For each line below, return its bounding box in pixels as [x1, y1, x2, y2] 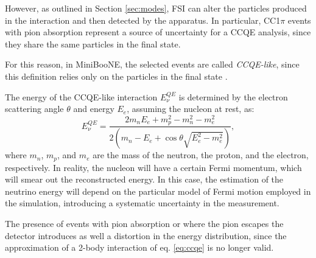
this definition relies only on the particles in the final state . [5, 69, 228, 82]
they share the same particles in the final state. [5, 37, 181, 50]
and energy [73, 102, 114, 115]
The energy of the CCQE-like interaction [5, 90, 158, 103]
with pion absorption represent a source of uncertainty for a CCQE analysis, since [5, 26, 311, 38]
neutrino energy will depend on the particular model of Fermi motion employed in [5, 184, 311, 197]
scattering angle [5, 102, 64, 115]
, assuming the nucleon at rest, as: [127, 102, 255, 115]
